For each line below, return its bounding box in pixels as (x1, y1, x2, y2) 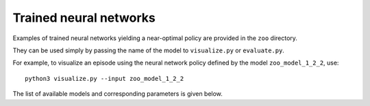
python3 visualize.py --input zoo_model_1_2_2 (25, 75, 184, 82)
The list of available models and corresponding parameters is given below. (12, 90, 223, 98)
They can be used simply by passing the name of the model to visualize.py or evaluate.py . (12, 46, 284, 54)
